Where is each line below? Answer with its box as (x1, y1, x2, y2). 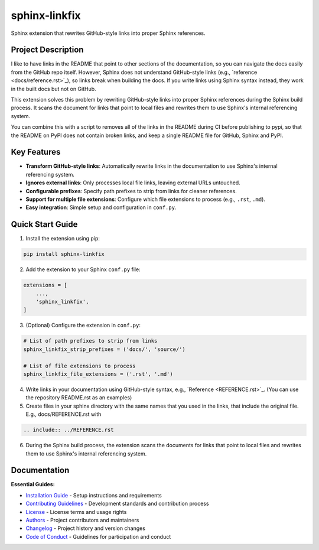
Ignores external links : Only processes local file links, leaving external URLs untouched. (25, 179, 240, 186)
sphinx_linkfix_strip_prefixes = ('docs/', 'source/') (23, 346, 185, 353)
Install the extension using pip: (25, 235, 100, 242)
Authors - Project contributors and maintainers (25, 516, 139, 523)
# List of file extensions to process (23, 362, 136, 369)
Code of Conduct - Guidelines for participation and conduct (25, 533, 171, 540)
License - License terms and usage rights (25, 508, 127, 515)
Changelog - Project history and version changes (25, 525, 146, 532)
